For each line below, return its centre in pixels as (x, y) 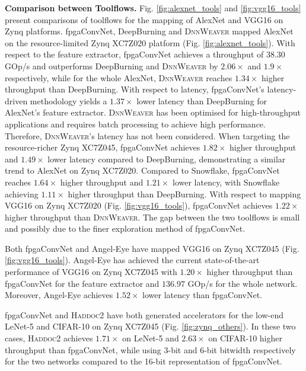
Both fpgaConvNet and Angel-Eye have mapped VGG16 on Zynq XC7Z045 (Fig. (152, 248)
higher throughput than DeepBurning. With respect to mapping (184, 194)
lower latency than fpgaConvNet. (202, 295)
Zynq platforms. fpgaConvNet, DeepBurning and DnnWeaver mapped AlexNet (149, 31)
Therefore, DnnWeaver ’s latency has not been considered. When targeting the (147, 135)
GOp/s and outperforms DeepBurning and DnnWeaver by (111, 65)
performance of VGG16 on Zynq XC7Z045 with (91, 272)
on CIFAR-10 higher (245, 338)
